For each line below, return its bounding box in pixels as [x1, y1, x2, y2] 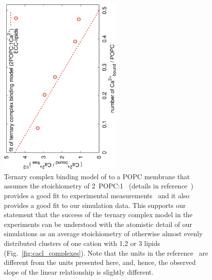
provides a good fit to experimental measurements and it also [4, 190, 190, 200]
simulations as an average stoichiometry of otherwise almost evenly [4, 228, 203, 239]
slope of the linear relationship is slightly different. [4, 266, 154, 277]
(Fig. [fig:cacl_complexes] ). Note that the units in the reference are [4, 247, 208, 258]
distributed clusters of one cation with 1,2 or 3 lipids [4, 238, 161, 248]
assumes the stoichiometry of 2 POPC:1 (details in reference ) [4, 181, 194, 191]
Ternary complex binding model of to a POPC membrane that [4, 171, 190, 181]
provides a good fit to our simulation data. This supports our [4, 200, 186, 210]
